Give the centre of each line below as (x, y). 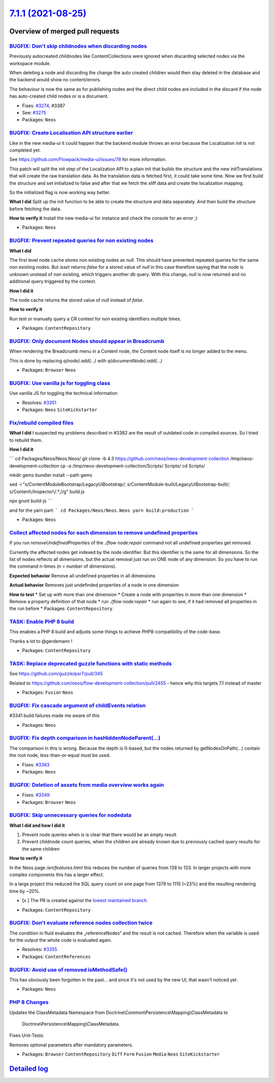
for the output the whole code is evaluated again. (61, 940)
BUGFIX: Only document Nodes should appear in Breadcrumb (87, 341)
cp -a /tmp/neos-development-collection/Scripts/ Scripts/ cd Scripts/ (132, 466)
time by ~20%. (25, 891)
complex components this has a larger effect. (57, 875)
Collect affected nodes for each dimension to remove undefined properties (104, 533)
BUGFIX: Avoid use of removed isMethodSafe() (68, 970)
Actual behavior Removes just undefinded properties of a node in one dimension (94, 585)
